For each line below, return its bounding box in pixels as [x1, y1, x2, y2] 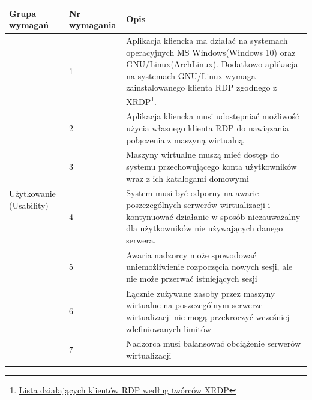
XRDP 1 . [126, 93, 157, 107]
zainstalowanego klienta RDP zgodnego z [126, 81, 277, 94]
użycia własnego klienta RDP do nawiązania [126, 122, 289, 134]
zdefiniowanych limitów [126, 322, 211, 335]
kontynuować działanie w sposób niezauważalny [126, 210, 301, 222]
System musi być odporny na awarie [126, 187, 259, 199]
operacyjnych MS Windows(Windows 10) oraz [126, 46, 296, 58]
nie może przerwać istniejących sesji [126, 272, 257, 284]
